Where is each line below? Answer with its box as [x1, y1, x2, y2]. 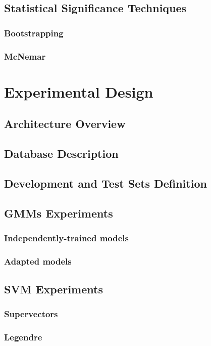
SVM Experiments [4, 281, 103, 297]
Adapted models [4, 254, 72, 267]
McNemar [4, 50, 46, 62]
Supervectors [4, 308, 58, 320]
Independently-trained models [4, 231, 129, 244]
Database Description [4, 146, 119, 161]
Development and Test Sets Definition [4, 175, 207, 191]
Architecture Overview [4, 116, 126, 132]
